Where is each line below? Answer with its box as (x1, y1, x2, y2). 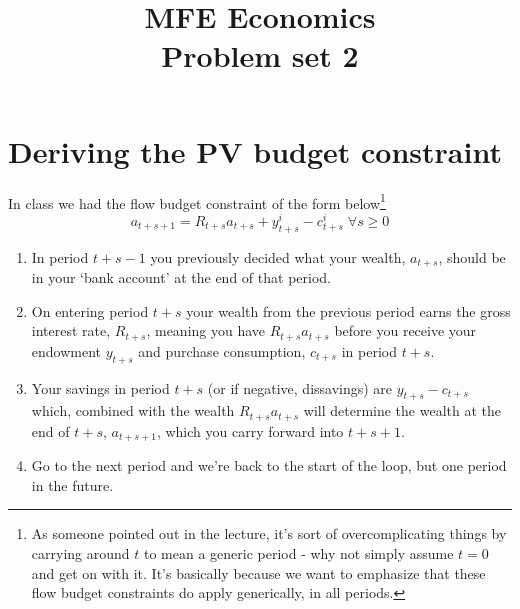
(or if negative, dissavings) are (207, 377, 393, 398)
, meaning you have (146, 320, 266, 341)
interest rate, (31, 320, 111, 341)
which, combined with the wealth (31, 400, 235, 421)
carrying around (31, 543, 130, 563)
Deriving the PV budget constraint (8, 130, 502, 171)
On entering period (31, 300, 149, 321)
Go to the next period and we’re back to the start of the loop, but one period (31, 455, 507, 476)
